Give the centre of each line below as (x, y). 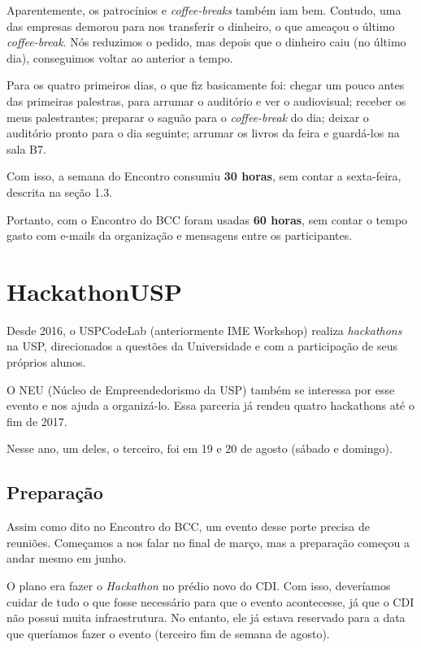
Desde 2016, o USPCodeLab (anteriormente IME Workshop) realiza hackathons (204, 330)
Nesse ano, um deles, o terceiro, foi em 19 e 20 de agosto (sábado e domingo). (200, 448)
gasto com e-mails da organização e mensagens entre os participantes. (180, 235)
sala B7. (26, 148)
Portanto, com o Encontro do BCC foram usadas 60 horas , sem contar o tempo (207, 219)
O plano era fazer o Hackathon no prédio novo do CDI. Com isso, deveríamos (199, 585)
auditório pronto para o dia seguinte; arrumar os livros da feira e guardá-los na (203, 133)
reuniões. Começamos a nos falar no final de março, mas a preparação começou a (208, 542)
